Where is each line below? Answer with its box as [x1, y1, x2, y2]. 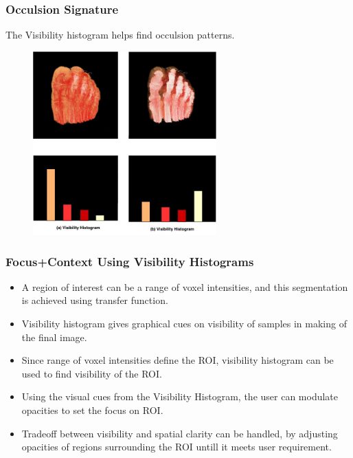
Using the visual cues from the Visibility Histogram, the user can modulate [21, 389, 339, 404]
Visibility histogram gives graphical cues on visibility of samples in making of [21, 316, 347, 331]
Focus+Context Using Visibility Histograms [5, 252, 254, 270]
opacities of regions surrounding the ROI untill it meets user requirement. [21, 439, 332, 454]
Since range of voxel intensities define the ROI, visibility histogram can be [21, 353, 334, 367]
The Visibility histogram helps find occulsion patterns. [5, 28, 235, 42]
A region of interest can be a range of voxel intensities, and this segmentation [21, 279, 348, 294]
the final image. [21, 329, 87, 344]
